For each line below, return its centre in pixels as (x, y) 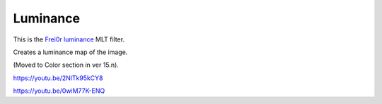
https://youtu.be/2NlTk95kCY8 (58, 78)
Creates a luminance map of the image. (70, 52)
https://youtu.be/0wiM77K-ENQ (59, 91)
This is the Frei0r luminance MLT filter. (69, 39)
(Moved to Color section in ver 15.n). (66, 65)
